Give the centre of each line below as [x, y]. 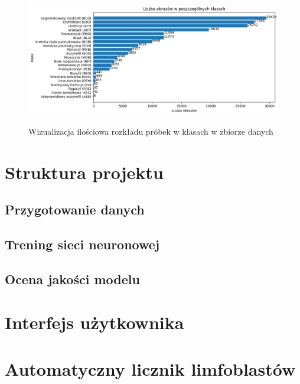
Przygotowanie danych [75, 209]
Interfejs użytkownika [94, 322]
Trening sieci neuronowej [82, 244]
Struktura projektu [84, 172]
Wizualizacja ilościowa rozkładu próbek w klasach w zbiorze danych [151, 131]
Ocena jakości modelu [72, 279]
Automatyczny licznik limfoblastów [150, 368]
